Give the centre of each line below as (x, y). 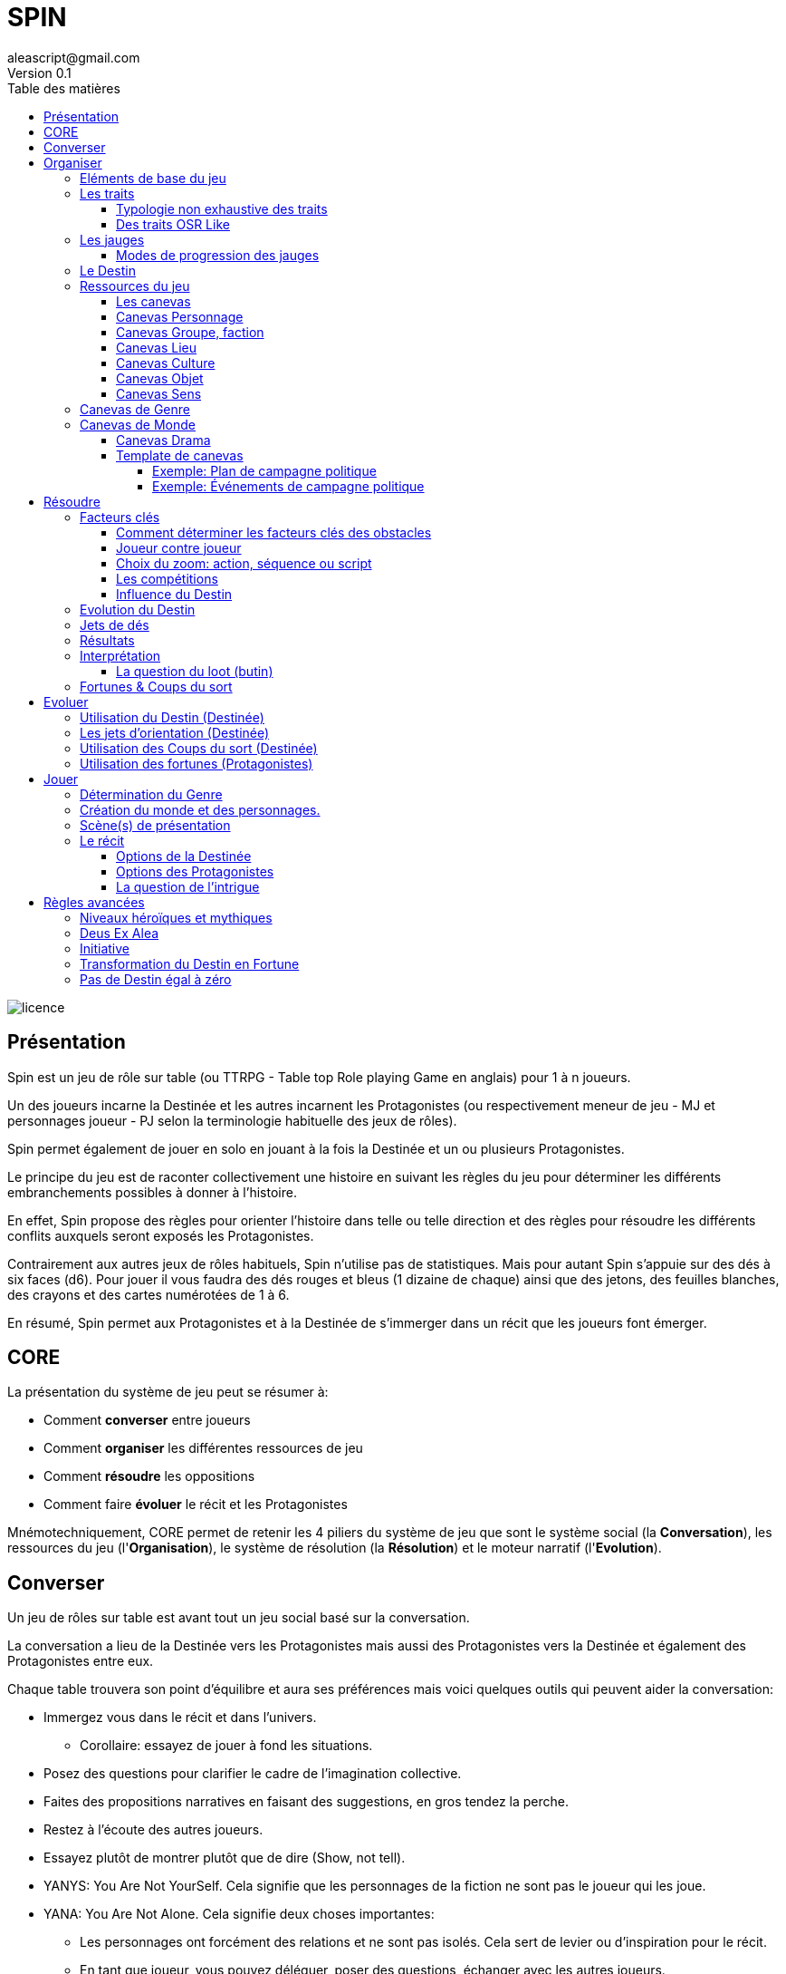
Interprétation (120, 655)
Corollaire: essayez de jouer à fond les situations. (226, 1746)
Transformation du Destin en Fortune (190, 963)
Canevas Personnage (180, 316)
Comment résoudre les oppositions (149, 1476)
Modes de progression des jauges (218, 255)
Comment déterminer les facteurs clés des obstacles (274, 532)
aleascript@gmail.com (74, 57)
